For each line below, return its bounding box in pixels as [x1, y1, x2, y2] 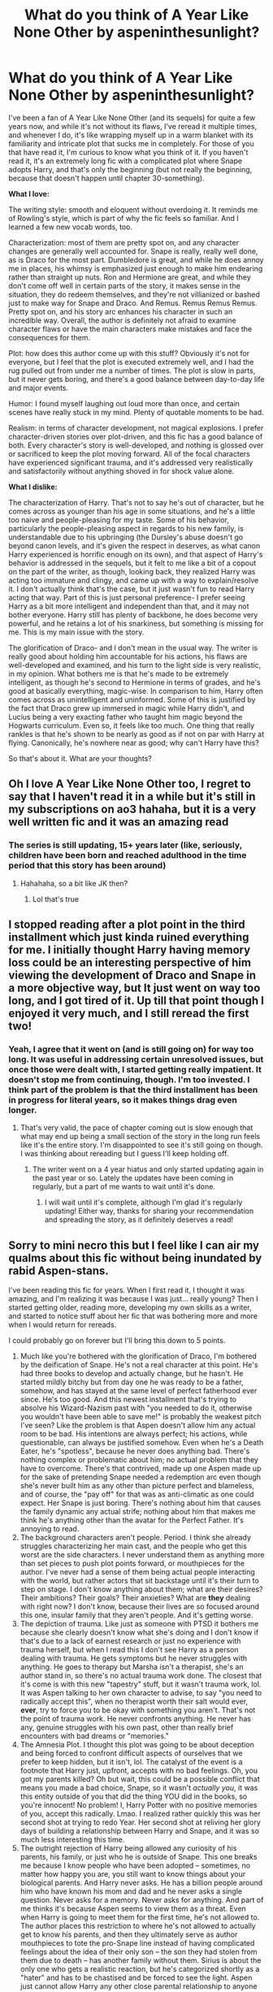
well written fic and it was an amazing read [8, 815, 229, 829]
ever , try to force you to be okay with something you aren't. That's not [19, 1705, 256, 1715]
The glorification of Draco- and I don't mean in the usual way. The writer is [8, 643, 258, 652]
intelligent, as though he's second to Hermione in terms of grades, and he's [8, 677, 262, 687]
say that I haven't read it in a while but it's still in [8, 790, 256, 803]
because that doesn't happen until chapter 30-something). [8, 173, 205, 183]
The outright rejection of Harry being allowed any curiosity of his [19, 1843, 237, 1853]
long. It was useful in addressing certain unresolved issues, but [8, 1054, 264, 1065]
